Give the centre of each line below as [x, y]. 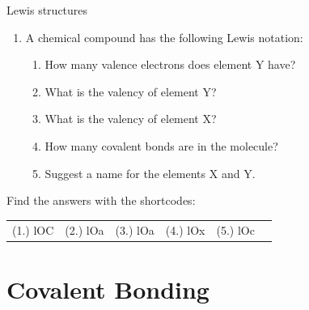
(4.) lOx [185, 229]
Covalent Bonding [108, 289]
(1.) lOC [33, 229]
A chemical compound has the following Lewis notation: [164, 37]
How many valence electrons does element [148, 64]
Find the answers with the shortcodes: [101, 200]
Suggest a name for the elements [125, 173]
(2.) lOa [85, 229]
